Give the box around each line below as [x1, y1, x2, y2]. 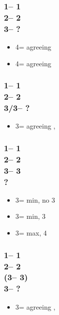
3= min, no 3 [15, 194, 55, 205]
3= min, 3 [15, 211, 46, 221]
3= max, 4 [15, 228, 47, 238]
